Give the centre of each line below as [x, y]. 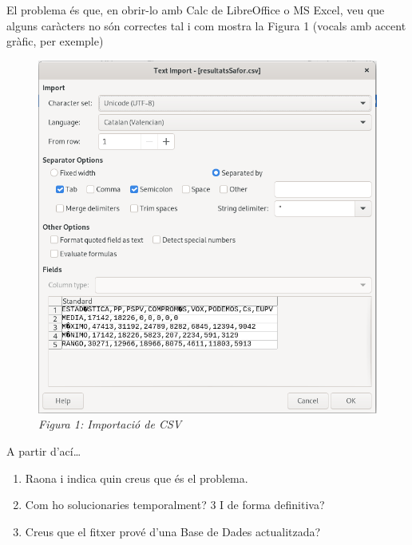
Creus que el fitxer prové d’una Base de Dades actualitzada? [173, 531]
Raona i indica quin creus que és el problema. [137, 478]
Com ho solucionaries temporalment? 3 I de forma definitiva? [175, 505]
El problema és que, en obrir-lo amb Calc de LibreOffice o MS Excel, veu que [196, 10]
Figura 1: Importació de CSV [110, 424]
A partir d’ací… [44, 450]
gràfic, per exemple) [55, 41]
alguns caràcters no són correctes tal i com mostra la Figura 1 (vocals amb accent [206, 25]
